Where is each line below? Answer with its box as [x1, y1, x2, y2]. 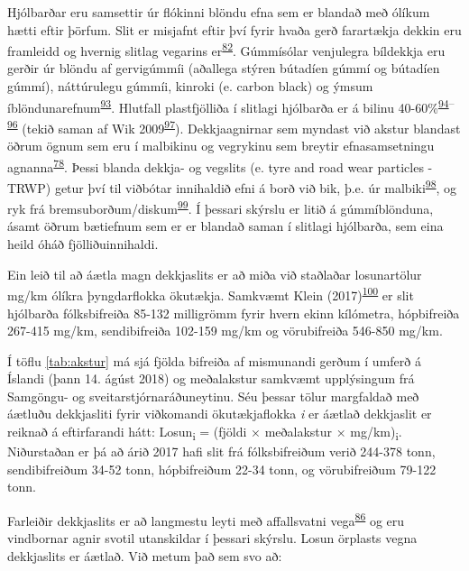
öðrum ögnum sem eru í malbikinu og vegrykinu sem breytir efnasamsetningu [7, 136, 435, 155]
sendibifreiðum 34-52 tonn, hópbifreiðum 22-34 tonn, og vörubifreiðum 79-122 [7, 459, 437, 478]
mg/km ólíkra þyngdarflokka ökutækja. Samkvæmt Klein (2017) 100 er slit [7, 283, 414, 304]
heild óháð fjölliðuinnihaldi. [7, 235, 159, 253]
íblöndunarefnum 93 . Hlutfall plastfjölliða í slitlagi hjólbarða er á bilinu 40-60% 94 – [7, 95, 455, 116]
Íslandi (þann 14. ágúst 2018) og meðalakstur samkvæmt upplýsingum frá [7, 369, 415, 388]
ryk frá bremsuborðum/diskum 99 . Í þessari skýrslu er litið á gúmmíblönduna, [7, 197, 434, 217]
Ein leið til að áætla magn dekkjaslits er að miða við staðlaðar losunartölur [7, 264, 422, 283]
